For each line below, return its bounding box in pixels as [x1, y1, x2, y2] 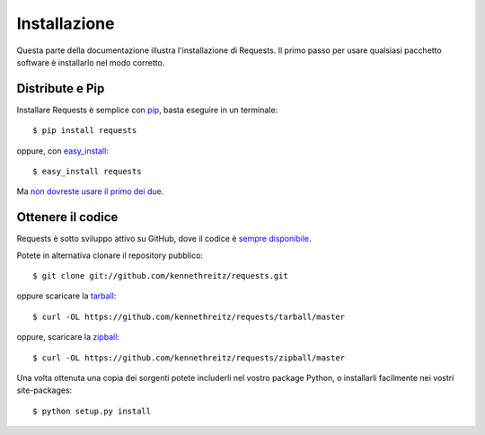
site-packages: [16, 385, 73, 395]
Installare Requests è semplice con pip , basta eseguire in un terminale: [16, 104, 278, 115]
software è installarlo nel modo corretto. [16, 57, 165, 67]
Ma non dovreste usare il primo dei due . [16, 186, 164, 197]
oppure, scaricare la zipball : [16, 332, 120, 342]
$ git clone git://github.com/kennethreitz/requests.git [32, 271, 289, 281]
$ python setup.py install [32, 405, 152, 416]
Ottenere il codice [16, 209, 119, 225]
